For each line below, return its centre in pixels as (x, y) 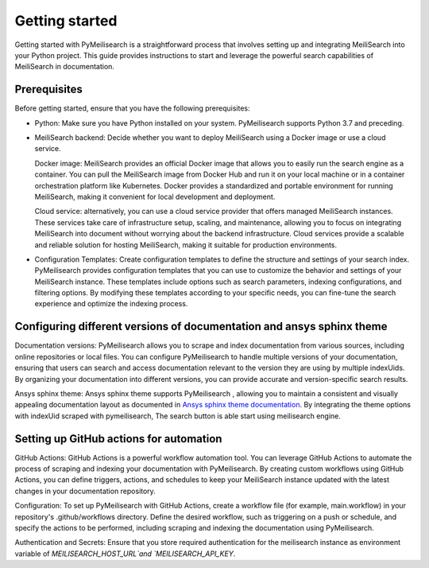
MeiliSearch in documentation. (65, 67)
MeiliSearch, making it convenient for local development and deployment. (155, 196)
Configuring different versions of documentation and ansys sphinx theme (201, 327)
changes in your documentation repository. (85, 491)
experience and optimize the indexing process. (111, 304)
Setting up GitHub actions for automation (118, 439)
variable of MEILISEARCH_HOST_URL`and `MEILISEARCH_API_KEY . (125, 554)
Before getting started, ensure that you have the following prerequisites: (132, 108)
